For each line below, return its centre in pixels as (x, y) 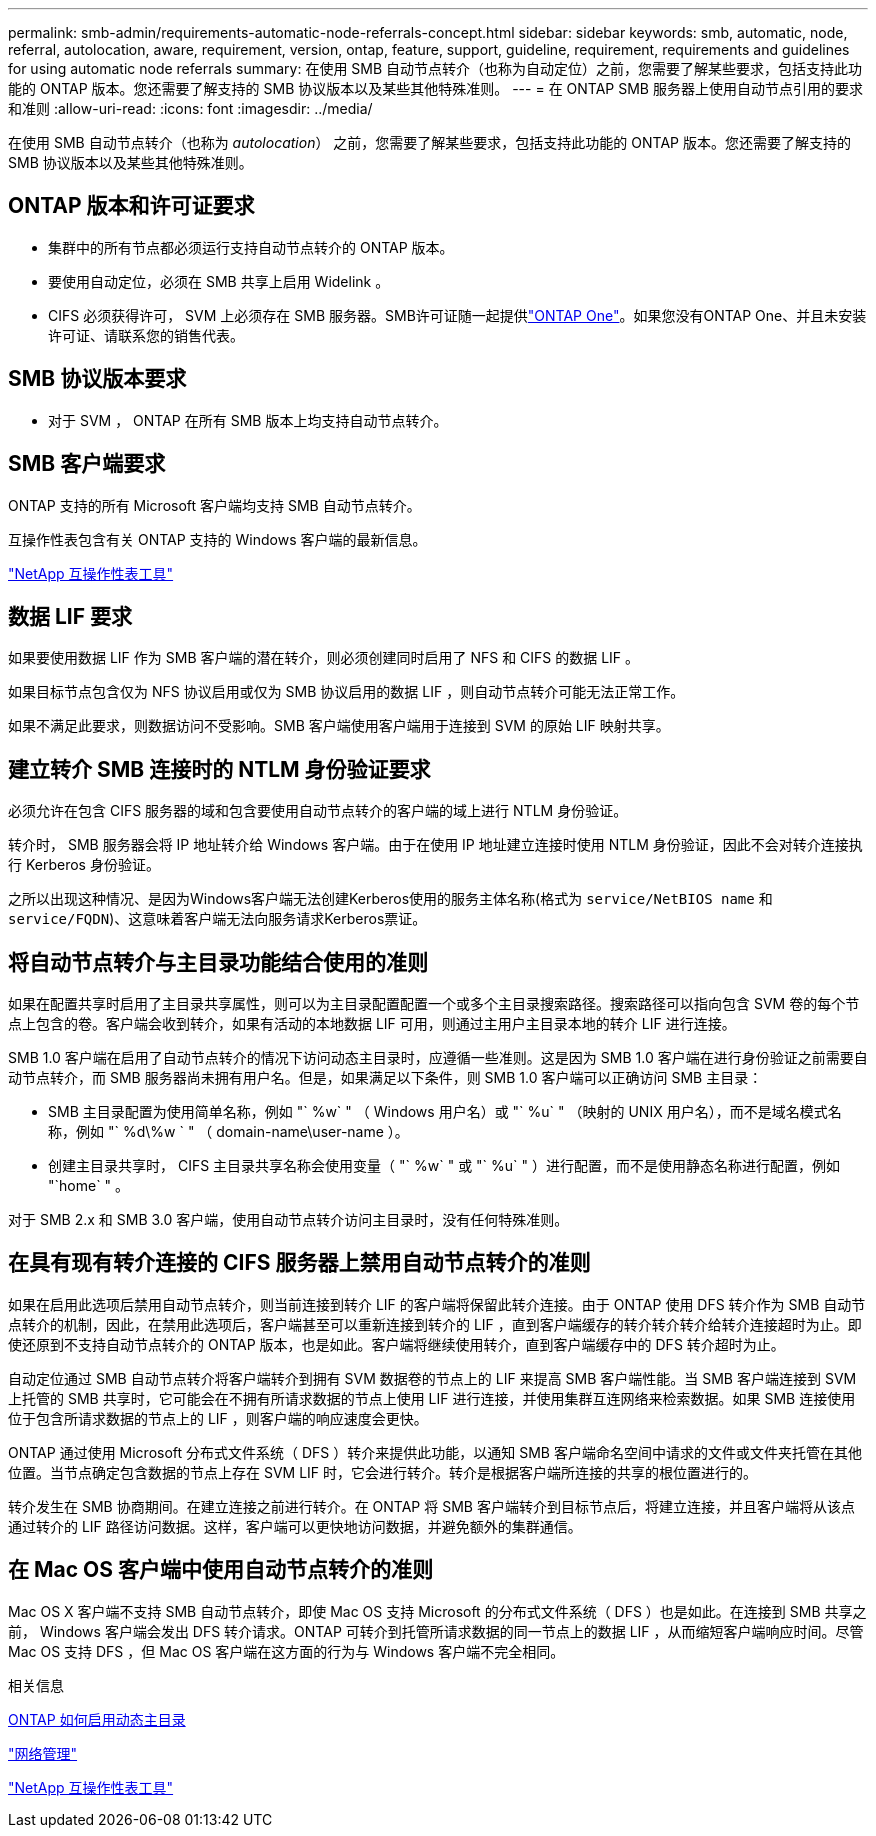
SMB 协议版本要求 (97, 379)
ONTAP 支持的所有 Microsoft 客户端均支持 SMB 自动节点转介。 (214, 505)
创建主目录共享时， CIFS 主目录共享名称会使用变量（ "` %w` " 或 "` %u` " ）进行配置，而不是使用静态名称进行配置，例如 (444, 1166)
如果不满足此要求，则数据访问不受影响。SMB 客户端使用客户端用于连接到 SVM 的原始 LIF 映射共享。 (339, 726)
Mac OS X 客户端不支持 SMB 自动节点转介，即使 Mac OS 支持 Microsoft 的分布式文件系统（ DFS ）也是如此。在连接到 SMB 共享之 (437, 1611)
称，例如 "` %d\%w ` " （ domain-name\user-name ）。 (228, 1132)
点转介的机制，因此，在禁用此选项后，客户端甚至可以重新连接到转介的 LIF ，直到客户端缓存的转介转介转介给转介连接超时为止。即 (435, 1324)
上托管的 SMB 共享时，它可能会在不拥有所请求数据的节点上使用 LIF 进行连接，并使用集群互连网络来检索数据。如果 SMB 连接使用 (432, 1398)
